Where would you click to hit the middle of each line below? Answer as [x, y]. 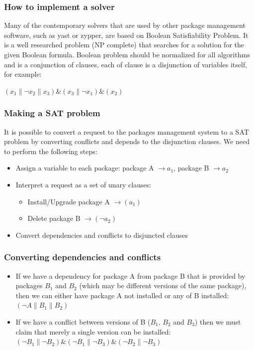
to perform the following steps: [51, 151]
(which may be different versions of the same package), [163, 285]
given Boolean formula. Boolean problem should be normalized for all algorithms [127, 54]
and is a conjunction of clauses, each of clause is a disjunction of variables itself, [126, 64]
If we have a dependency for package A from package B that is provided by [130, 275]
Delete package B [54, 218]
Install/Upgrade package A [69, 201]
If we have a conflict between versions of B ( [83, 321]
